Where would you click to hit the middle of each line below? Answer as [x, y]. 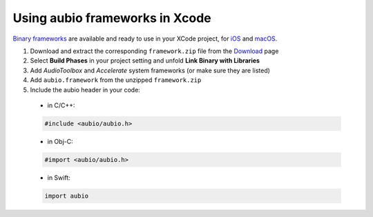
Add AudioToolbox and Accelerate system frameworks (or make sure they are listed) [150, 70]
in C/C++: [61, 105]
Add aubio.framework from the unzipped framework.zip [116, 80]
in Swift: [59, 177]
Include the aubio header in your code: [85, 90]
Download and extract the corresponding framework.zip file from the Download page [154, 51]
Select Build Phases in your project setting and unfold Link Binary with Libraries [145, 61]
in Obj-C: [60, 141]
